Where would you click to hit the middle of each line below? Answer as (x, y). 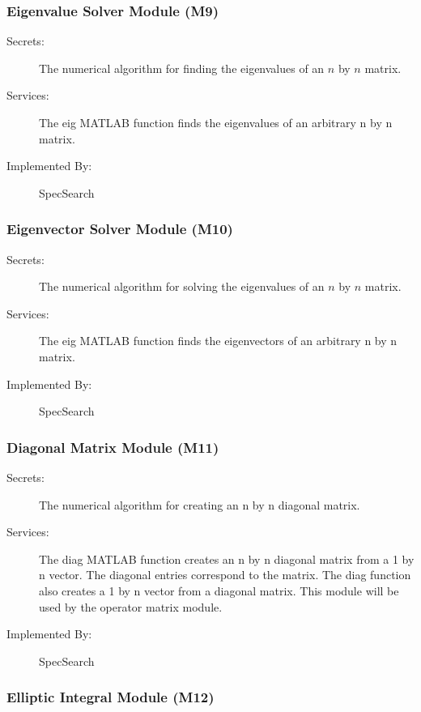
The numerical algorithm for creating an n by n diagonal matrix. (200, 504)
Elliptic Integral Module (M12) (111, 697)
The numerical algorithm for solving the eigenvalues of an (182, 286)
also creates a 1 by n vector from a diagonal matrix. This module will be (219, 590)
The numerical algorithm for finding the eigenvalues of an (182, 68)
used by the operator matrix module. (131, 606)
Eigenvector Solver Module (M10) (120, 229)
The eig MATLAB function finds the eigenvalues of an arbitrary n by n (216, 122)
